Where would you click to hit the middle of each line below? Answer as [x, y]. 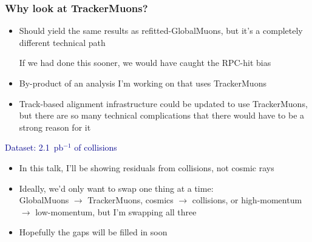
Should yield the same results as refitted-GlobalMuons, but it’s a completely [161, 31]
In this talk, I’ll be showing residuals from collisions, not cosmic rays [147, 167]
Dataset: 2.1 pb [34, 147]
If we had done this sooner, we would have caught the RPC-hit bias [145, 63]
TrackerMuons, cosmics [131, 200]
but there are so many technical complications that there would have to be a [162, 115]
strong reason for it [55, 127]
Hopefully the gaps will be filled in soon [93, 232]
